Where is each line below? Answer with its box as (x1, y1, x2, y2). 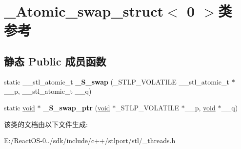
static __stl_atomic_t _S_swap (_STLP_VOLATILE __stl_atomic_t (4, 76, 229, 86)
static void (4, 102, 35, 112)
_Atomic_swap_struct (4, 1, 163, 21)
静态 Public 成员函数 (4, 53, 106, 68)
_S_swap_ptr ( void (43, 102, 110, 112)
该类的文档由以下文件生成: (4, 119, 88, 129)
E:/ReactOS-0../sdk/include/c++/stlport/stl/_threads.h (4, 135, 176, 146)
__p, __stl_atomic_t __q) (4, 86, 92, 96)
